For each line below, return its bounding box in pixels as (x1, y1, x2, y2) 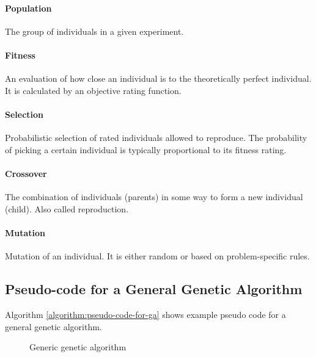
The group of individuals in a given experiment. (5, 24, 184, 37)
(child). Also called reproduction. (5, 202, 129, 215)
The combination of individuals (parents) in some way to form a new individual (5, 190, 303, 203)
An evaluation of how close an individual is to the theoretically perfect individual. (5, 72, 312, 85)
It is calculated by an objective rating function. (5, 84, 182, 96)
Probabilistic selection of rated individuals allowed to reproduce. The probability (5, 131, 307, 144)
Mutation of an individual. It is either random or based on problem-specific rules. (5, 250, 310, 262)
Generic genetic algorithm (29, 341, 127, 353)
